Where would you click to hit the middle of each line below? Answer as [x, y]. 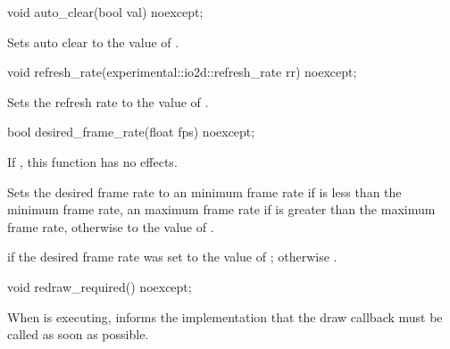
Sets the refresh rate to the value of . [108, 101]
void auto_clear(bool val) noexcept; [105, 12]
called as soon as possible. [78, 334]
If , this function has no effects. [92, 161]
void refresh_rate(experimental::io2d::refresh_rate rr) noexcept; [182, 72]
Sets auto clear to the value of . [93, 42]
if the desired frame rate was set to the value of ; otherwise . [172, 257]
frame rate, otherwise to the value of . [111, 226]
